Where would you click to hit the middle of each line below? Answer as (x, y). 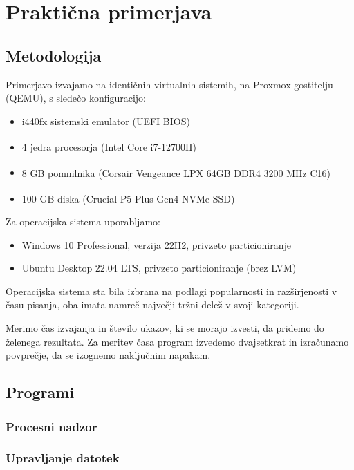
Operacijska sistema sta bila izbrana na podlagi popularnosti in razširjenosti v (171, 291)
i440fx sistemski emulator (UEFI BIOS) (106, 121)
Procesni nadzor (52, 426)
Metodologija (54, 55)
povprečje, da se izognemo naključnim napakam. (108, 355)
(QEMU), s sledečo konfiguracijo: (76, 98)
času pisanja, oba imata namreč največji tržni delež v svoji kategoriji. (152, 304)
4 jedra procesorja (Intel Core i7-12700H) (109, 147)
